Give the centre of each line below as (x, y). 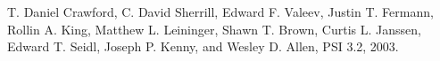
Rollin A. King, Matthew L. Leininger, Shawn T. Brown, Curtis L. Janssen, (214, 29)
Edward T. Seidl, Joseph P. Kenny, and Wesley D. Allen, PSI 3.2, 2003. (203, 46)
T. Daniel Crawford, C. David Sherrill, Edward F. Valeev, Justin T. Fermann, (220, 11)
